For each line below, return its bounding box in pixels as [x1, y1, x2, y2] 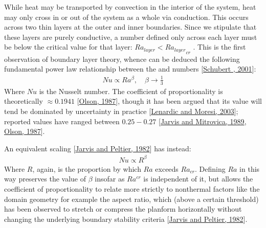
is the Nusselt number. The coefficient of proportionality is [39, 85, 223, 96]
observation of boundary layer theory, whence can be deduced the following [4, 53, 240, 64]
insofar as [95, 173, 125, 184]
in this [239, 163, 260, 174]
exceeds [155, 163, 179, 174]
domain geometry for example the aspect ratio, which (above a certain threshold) [4, 193, 259, 204]
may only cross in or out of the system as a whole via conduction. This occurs [4, 11, 249, 22]
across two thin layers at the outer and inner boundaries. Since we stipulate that [4, 21, 257, 32]
